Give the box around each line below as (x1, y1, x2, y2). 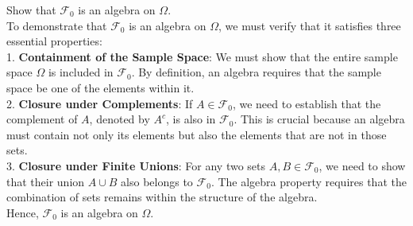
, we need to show (318, 157, 406, 173)
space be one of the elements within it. (6, 79, 195, 95)
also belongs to (121, 173, 193, 189)
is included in (48, 64, 114, 80)
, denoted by (89, 111, 150, 127)
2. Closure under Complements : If (6, 95, 193, 111)
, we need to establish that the (232, 95, 381, 111)
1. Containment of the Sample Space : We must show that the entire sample (6, 48, 398, 64)
